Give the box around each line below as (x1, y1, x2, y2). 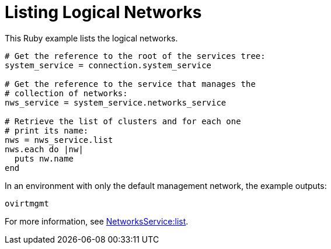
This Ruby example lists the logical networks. (5, 33, 178, 43)
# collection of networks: (5, 88, 128, 98)
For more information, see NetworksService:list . (5, 216, 189, 226)
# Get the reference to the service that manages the (5, 79, 256, 89)
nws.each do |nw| (5, 144, 83, 154)
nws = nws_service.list (5, 135, 113, 145)
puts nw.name (14, 153, 74, 163)
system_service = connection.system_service (5, 60, 212, 70)
